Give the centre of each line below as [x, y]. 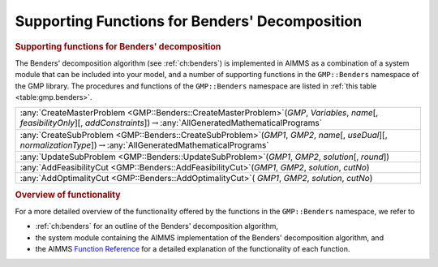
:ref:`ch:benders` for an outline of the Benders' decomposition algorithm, [157, 226]
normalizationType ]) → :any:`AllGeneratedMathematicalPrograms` [144, 144]
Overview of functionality [68, 195]
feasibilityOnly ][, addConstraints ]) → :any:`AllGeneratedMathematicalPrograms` [171, 123]
